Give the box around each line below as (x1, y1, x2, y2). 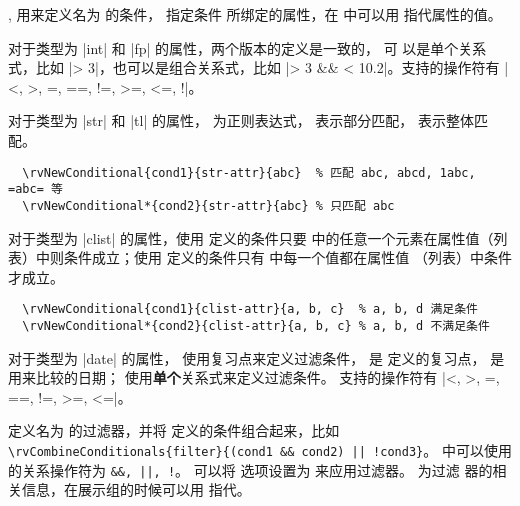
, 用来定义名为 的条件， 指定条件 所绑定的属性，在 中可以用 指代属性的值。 (8, 4, 502, 24)
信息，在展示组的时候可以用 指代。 (21, 479, 251, 500)
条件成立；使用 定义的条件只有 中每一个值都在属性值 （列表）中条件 (63, 247, 512, 268)
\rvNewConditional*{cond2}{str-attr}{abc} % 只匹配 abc (22, 198, 395, 213)
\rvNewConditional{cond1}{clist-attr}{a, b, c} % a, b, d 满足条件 (22, 302, 478, 317)
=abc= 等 (8, 182, 63, 197)
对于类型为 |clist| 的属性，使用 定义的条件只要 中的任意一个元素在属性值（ (8, 227, 494, 248)
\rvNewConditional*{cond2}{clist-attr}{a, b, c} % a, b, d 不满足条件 (22, 318, 490, 333)
